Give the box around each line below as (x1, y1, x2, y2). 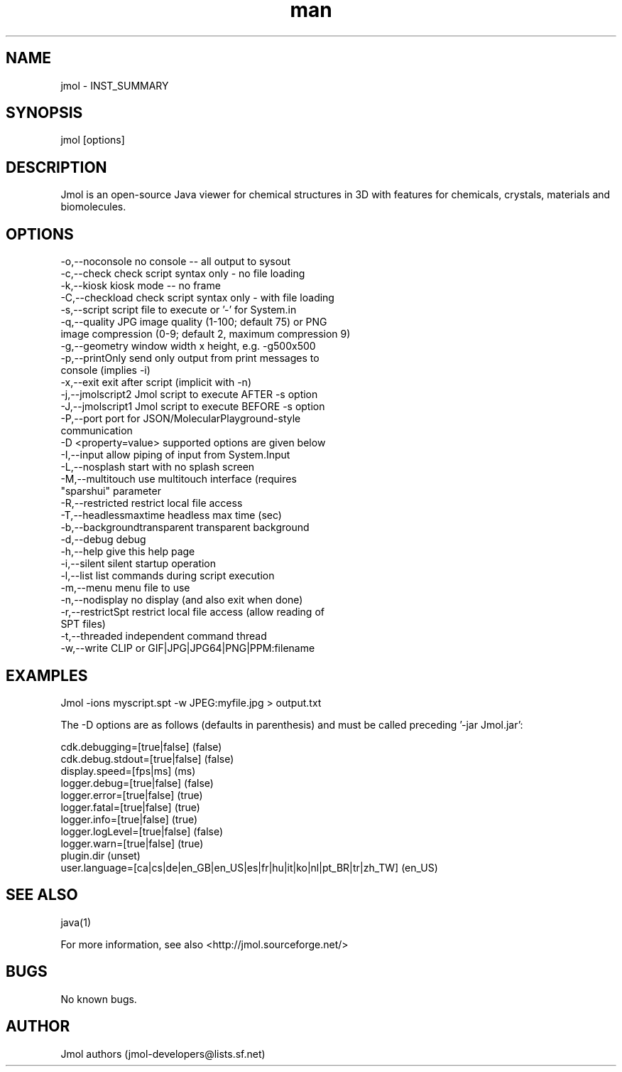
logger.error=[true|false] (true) (60, 788, 203, 801)
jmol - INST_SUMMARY (60, 79, 169, 92)
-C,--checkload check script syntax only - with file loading (60, 291, 334, 304)
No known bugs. (60, 992, 137, 1005)
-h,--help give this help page (60, 545, 195, 558)
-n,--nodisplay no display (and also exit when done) (60, 594, 303, 606)
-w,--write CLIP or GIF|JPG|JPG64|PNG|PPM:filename (60, 642, 315, 655)
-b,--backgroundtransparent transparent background (60, 521, 310, 534)
